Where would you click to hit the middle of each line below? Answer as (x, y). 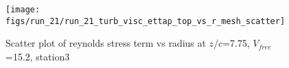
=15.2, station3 (38, 56)
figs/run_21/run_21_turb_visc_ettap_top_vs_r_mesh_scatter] (146, 21)
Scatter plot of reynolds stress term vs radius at (106, 43)
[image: (23, 10)
